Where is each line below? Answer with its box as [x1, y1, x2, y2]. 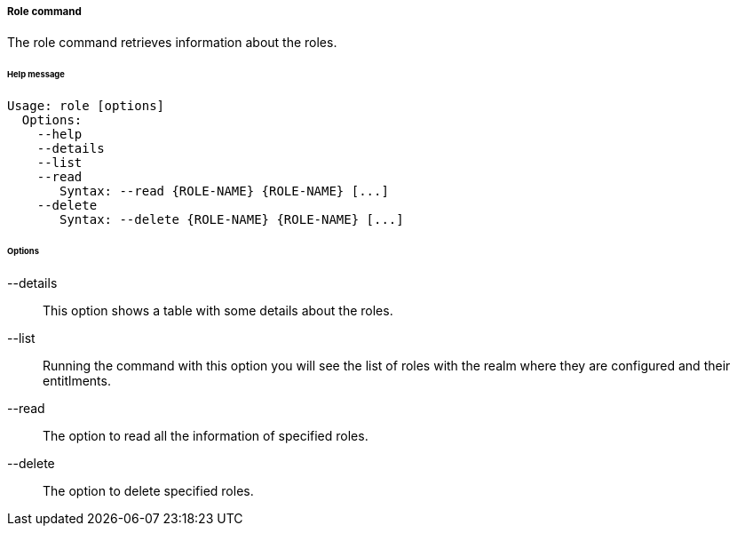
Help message [7, 69, 65, 80]
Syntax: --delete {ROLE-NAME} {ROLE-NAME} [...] [59, 212, 404, 227]
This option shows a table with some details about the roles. [43, 302, 393, 318]
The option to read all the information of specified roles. [43, 427, 368, 443]
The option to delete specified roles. [43, 482, 254, 498]
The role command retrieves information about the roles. [7, 35, 337, 51]
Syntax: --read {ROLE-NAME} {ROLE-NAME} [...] [59, 184, 389, 199]
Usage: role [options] [7, 99, 165, 114]
